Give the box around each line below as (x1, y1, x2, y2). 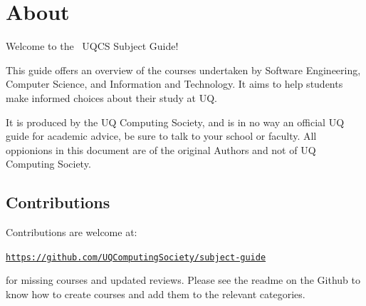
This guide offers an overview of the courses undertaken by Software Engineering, (6, 62, 361, 77)
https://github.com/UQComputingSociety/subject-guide (6, 252, 266, 262)
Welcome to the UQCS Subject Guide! (6, 39, 179, 53)
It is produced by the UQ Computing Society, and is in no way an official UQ (6, 114, 345, 129)
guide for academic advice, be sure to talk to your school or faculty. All (6, 128, 317, 143)
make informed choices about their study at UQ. (6, 90, 217, 105)
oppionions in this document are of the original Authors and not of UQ (6, 142, 316, 157)
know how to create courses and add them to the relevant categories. (6, 286, 305, 301)
